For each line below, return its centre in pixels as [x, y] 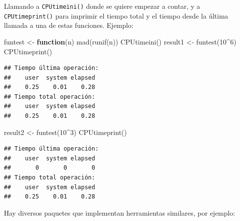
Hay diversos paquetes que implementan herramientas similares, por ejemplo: [120, 212]
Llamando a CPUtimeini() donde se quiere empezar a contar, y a [102, 6]
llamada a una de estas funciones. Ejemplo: [69, 25]
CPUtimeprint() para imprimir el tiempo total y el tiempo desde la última [116, 15]
